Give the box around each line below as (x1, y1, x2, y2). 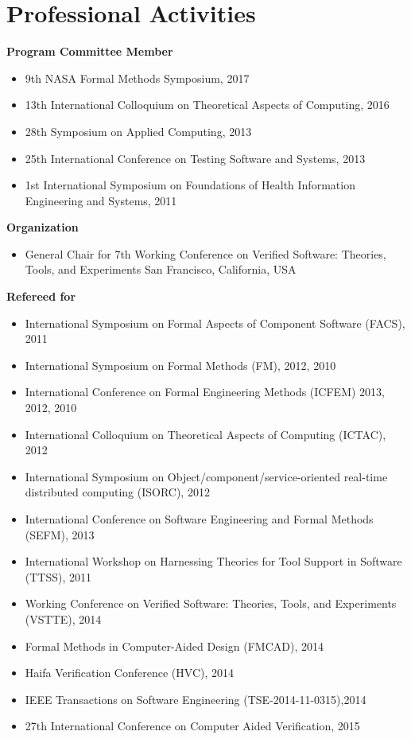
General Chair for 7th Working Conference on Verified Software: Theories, (25, 245, 386, 262)
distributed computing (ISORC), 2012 (25, 484, 210, 500)
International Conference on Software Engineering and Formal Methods (25, 511, 374, 527)
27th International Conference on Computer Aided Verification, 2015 (25, 718, 360, 734)
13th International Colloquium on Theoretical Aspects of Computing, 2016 (25, 96, 390, 113)
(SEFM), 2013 (25, 526, 95, 543)
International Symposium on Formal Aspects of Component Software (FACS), (25, 314, 405, 331)
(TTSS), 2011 (25, 568, 92, 585)
